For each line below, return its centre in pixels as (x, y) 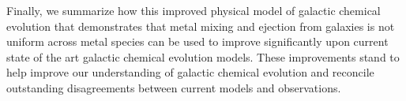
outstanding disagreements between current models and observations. (174, 87)
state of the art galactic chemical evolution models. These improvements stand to (203, 56)
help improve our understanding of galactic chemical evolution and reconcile (190, 72)
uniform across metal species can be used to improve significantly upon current (197, 41)
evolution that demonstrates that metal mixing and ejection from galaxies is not (201, 26)
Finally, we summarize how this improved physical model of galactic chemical (194, 10)
